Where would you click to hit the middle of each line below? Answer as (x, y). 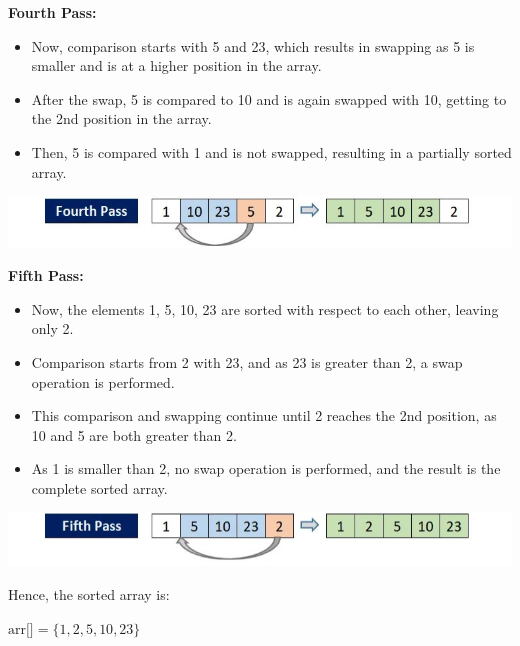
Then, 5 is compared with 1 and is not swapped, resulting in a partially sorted (271, 151)
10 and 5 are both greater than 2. (134, 434)
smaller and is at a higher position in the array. (176, 65)
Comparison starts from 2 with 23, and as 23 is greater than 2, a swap (247, 361)
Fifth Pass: (46, 275)
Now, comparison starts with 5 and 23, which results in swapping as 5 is (253, 45)
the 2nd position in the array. (121, 118)
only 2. (52, 328)
